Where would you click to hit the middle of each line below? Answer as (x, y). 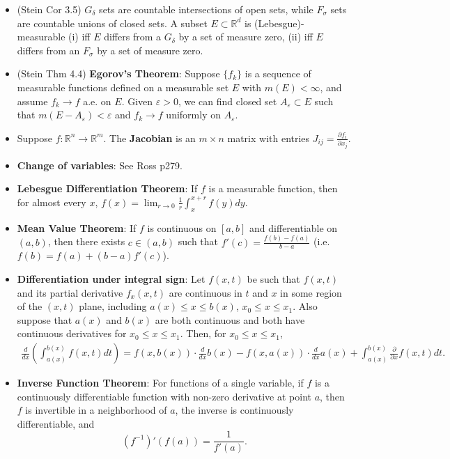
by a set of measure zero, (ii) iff (246, 37)
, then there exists (86, 241)
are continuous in (205, 292)
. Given (137, 101)
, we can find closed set (227, 101)
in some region (311, 292)
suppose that (45, 319)
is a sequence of (278, 73)
